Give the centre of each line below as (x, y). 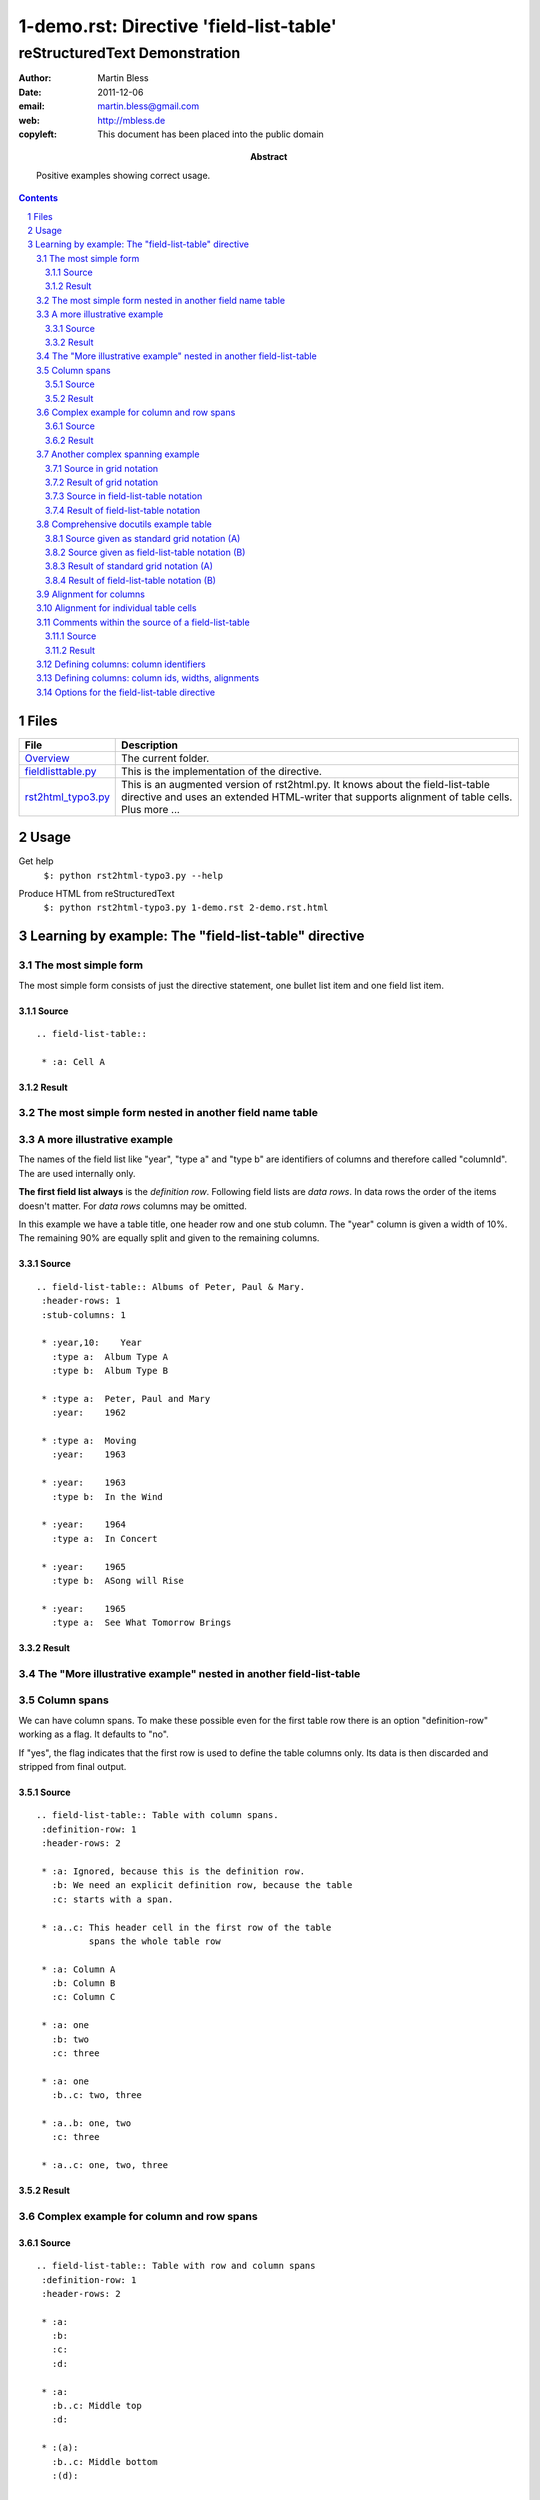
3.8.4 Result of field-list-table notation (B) (131, 580)
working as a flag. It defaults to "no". (93, 1734)
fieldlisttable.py (60, 771)
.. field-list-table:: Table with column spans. (157, 1815)
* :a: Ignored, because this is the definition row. (173, 1871)
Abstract (269, 157)
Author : (35, 78)
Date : (30, 92)
